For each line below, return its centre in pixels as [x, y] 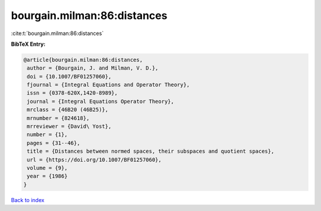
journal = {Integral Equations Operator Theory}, [101, 101]
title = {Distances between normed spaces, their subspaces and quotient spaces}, [151, 151]
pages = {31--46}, [53, 143]
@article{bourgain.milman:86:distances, [83, 60]
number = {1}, [47, 135]
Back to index [28, 200]
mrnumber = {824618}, [58, 118]
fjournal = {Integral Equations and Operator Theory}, [108, 85]
